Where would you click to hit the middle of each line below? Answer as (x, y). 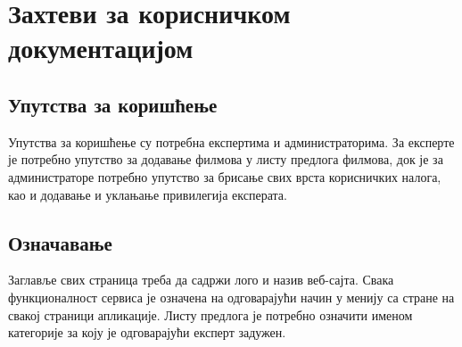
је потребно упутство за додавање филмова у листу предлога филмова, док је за (226, 159)
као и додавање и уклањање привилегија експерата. (148, 194)
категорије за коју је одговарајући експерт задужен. (147, 332)
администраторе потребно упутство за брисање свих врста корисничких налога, (225, 176)
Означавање (60, 242)
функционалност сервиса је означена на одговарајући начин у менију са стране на (231, 297)
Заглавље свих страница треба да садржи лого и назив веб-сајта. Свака (201, 280)
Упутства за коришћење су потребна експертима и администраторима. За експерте (231, 141)
